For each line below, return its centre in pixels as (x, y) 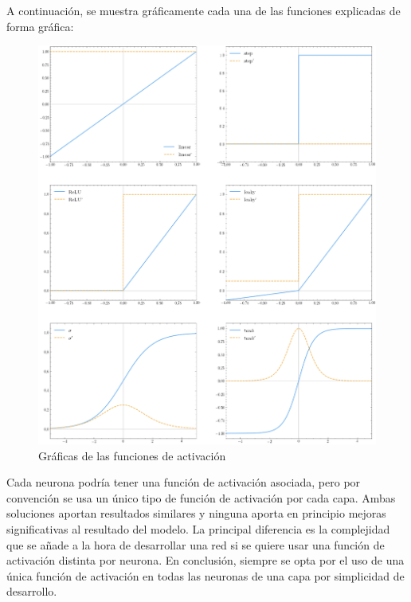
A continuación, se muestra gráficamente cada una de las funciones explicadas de (204, 10)
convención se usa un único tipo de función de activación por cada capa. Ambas (201, 497)
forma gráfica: (40, 26)
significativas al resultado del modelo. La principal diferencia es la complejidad (198, 528)
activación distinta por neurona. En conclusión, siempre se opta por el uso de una (205, 560)
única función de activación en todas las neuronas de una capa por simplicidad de (205, 575)
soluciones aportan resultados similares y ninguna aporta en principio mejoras (196, 513)
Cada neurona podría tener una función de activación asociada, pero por (184, 482)
